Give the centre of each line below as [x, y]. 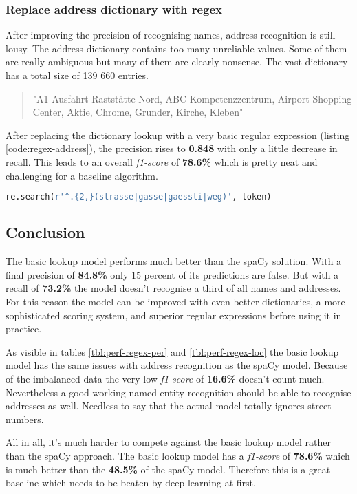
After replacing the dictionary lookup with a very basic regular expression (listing [178, 135]
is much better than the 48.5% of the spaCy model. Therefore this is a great [168, 469]
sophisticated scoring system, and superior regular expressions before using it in [174, 315]
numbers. [25, 419]
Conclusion [45, 232]
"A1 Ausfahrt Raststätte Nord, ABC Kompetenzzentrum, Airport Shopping [192, 98]
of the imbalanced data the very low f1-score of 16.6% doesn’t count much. [165, 378]
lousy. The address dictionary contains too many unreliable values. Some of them [176, 48]
